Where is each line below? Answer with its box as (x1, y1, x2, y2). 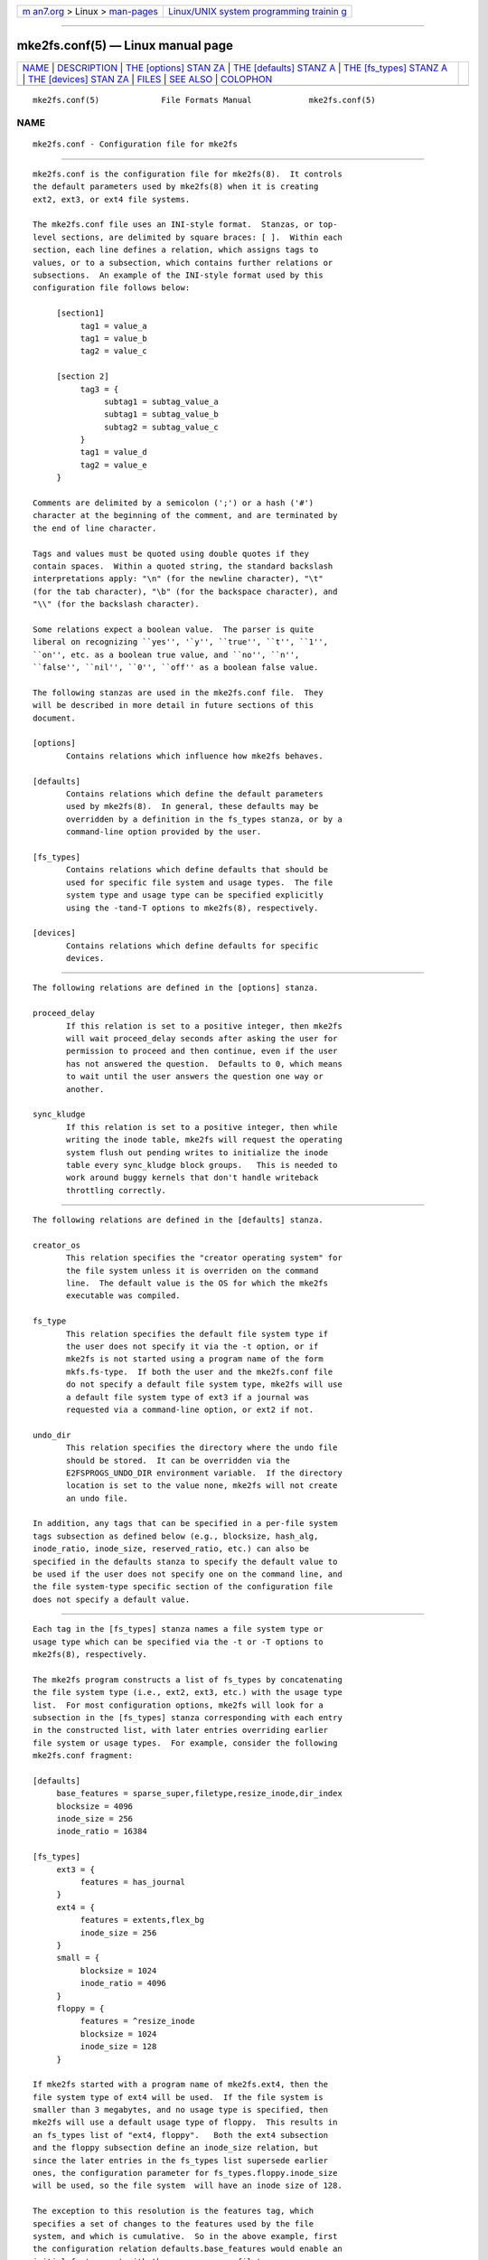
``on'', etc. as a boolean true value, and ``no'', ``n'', (33, 649, 300, 660)
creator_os (33, 1239, 81, 1250)
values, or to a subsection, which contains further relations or (33, 258, 333, 268)
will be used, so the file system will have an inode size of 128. (33, 2180, 343, 2191)
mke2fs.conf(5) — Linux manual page (16, 38, 234, 53)
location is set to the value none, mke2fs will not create (66, 1481, 338, 1491)
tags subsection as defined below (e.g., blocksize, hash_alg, (33, 1530, 319, 1541)
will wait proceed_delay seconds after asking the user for (66, 1033, 338, 1044)
